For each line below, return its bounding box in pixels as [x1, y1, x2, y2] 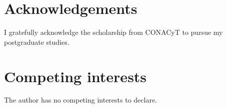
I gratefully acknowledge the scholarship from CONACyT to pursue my [4, 27, 223, 37]
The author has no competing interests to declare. [4, 95, 157, 105]
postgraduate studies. [4, 36, 69, 47]
